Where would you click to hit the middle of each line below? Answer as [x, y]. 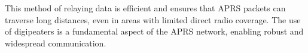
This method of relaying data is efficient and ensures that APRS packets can [145, 8]
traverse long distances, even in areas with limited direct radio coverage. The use [153, 19]
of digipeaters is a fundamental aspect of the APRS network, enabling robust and [154, 31]
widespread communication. [56, 43]
